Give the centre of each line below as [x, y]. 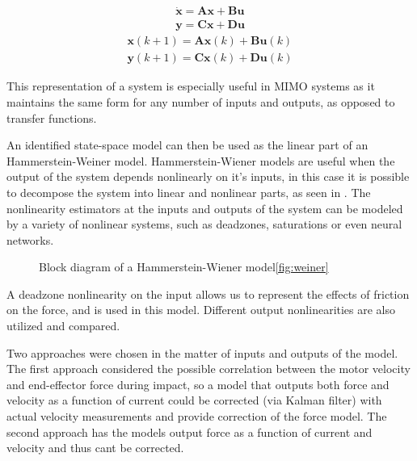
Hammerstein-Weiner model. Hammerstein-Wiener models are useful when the [201, 160]
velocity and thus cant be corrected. [95, 448]
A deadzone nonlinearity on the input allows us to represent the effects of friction [208, 293]
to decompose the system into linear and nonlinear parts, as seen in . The [189, 192]
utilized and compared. [63, 326]
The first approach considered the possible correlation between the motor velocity [208, 369]
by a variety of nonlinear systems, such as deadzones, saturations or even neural [204, 224]
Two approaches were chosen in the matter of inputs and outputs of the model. [202, 352]
